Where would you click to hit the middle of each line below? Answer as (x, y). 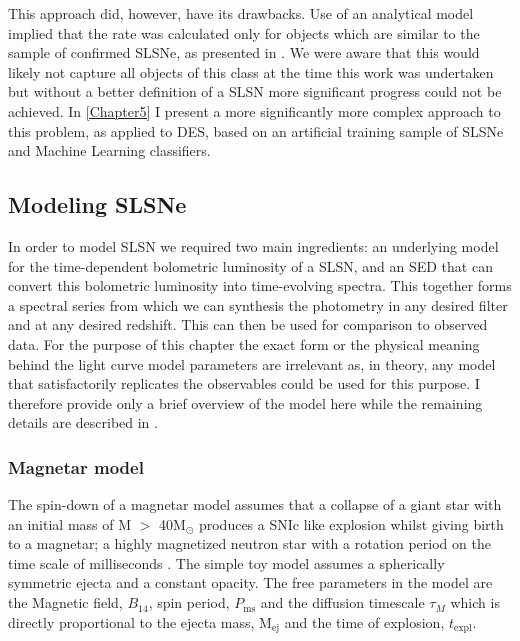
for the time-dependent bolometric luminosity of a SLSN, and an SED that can (250, 265)
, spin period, (189, 602)
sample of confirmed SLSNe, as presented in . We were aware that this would (244, 52)
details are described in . (83, 422)
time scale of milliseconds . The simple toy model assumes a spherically (226, 562)
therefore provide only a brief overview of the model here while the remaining (245, 402)
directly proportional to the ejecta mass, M (140, 621)
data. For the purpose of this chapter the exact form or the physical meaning (244, 343)
